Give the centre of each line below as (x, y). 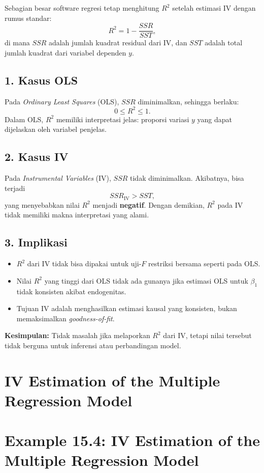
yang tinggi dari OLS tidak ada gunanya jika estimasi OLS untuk (146, 280)
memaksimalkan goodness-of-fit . (65, 318)
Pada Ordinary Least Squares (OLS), (62, 101)
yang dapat (215, 119)
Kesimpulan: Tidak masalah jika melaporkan (77, 335)
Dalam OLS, (24, 119)
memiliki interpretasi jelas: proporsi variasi (123, 119)
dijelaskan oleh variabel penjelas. (56, 129)
